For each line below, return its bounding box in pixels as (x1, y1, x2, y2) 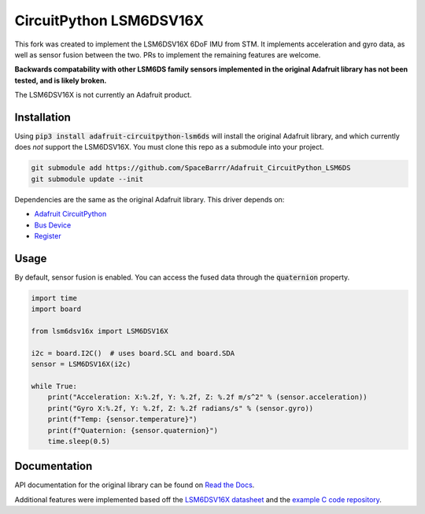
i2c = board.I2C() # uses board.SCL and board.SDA (31, 349, 235, 357)
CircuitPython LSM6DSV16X (14, 12, 205, 29)
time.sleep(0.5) (47, 437, 110, 446)
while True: (31, 382, 78, 390)
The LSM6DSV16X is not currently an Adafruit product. (14, 91, 192, 100)
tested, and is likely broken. (14, 76, 107, 85)
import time (31, 294, 78, 302)
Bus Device (34, 220, 72, 230)
